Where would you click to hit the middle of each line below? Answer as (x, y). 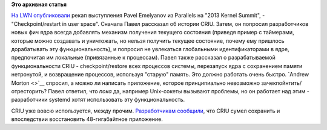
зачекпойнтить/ (282, 83)
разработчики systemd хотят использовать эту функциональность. (98, 100)
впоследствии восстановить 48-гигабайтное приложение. (87, 119)
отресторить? (29, 91)
